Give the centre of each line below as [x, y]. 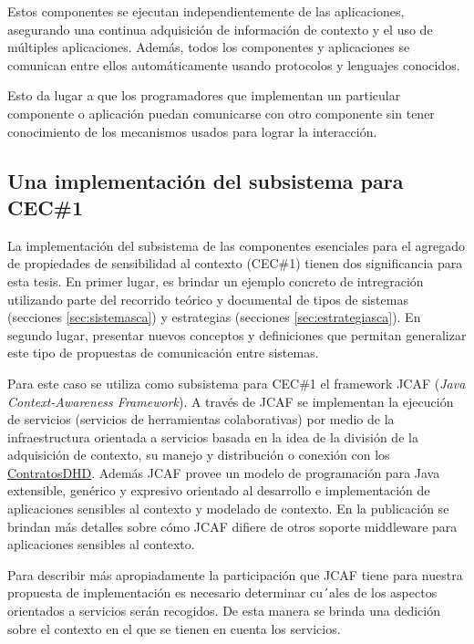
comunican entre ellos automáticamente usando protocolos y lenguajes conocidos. [234, 64]
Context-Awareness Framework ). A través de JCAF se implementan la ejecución [231, 401]
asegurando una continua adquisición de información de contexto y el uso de [220, 29]
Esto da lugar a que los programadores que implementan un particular [204, 95]
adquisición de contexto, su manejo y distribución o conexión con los [199, 455]
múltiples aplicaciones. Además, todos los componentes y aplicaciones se [209, 47]
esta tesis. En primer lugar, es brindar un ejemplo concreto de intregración [216, 280]
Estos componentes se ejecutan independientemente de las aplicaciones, [206, 11]
